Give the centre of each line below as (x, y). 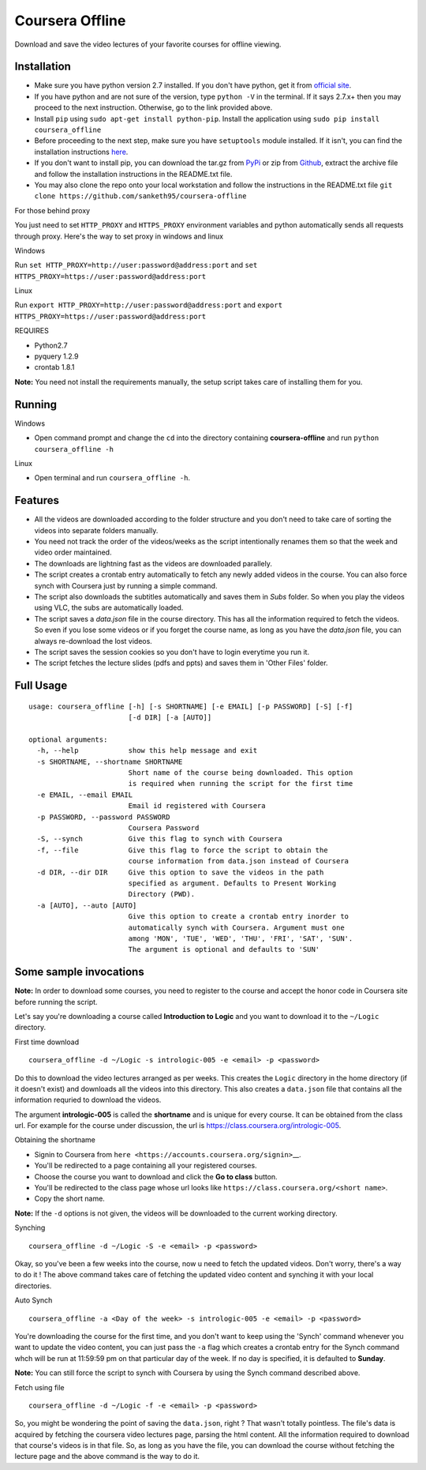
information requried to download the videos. (88, 1100)
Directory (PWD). (162, 894)
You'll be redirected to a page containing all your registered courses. (146, 1166)
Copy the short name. (70, 1199)
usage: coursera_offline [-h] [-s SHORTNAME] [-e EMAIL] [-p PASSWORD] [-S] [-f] (191, 706)
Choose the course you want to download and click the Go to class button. (156, 1176)
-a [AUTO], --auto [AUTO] (87, 905)
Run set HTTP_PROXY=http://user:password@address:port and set (136, 265)
